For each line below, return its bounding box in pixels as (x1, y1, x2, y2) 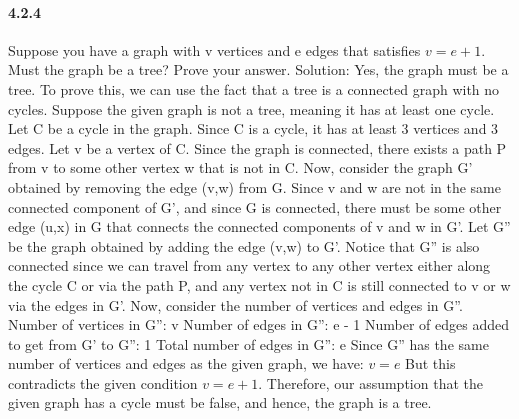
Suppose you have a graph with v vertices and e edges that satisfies (8, 39, 421, 60)
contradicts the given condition (8, 372, 198, 393)
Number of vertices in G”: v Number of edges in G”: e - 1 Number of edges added (8, 314, 510, 335)
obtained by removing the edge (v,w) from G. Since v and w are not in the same (8, 176, 501, 197)
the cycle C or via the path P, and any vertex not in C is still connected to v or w (8, 274, 511, 295)
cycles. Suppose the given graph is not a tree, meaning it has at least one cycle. (8, 98, 495, 119)
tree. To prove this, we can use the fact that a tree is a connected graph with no (8, 78, 500, 99)
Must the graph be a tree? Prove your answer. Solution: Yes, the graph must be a (8, 59, 509, 80)
